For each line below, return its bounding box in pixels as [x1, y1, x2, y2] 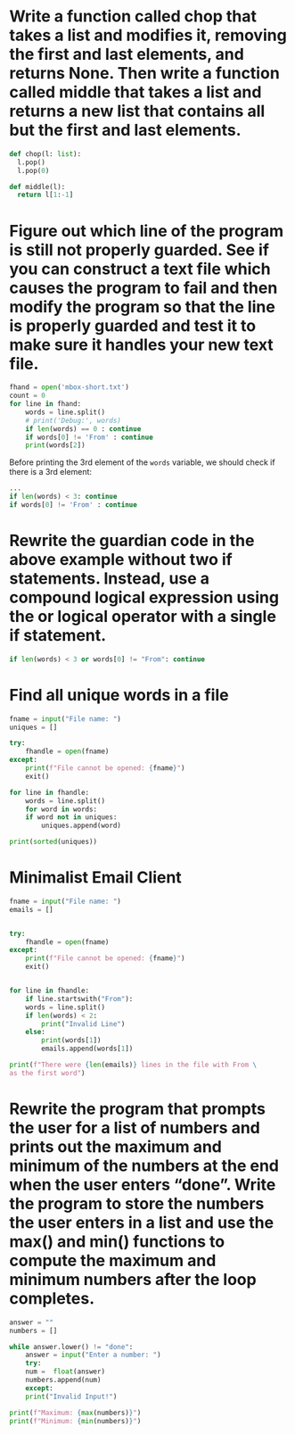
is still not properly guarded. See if [9, 239, 270, 260]
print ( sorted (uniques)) [9, 837, 98, 847]
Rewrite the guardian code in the [9, 531, 255, 551]
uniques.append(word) [41, 821, 122, 831]
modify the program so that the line [9, 296, 276, 317]
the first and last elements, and [9, 45, 245, 64]
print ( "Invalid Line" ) [41, 1019, 126, 1028]
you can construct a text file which [9, 259, 271, 278]
